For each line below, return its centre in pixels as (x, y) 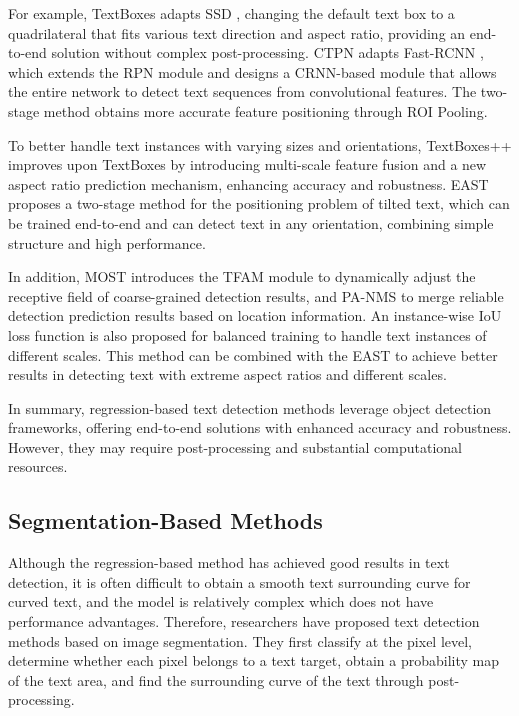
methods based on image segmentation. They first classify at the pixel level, (240, 640)
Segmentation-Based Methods (165, 520)
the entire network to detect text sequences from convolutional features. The (242, 91)
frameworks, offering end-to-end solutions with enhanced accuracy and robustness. (260, 427)
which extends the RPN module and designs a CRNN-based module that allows (252, 71)
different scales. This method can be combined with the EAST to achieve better (253, 354)
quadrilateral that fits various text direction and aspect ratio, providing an (237, 32)
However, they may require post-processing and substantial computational (235, 446)
